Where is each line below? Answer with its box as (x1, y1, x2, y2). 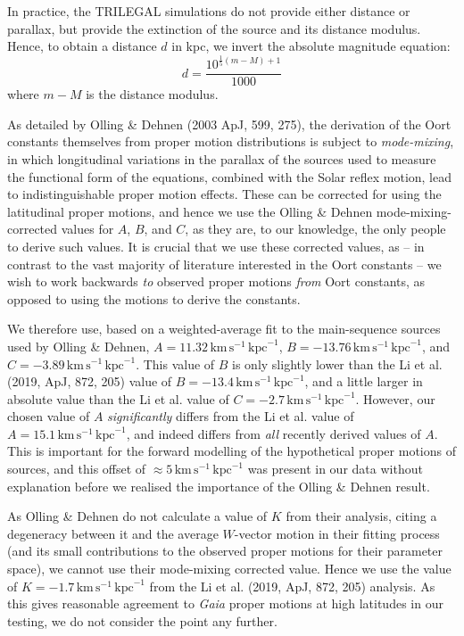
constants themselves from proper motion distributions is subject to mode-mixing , (7, 132, 454, 151)
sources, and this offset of (7, 459, 146, 478)
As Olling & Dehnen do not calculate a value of (7, 507, 268, 525)
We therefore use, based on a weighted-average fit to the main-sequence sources (7, 319, 441, 338)
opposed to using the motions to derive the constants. (7, 289, 301, 308)
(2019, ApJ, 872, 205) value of (7, 372, 172, 391)
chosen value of (7, 407, 90, 425)
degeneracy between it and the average (7, 524, 219, 542)
